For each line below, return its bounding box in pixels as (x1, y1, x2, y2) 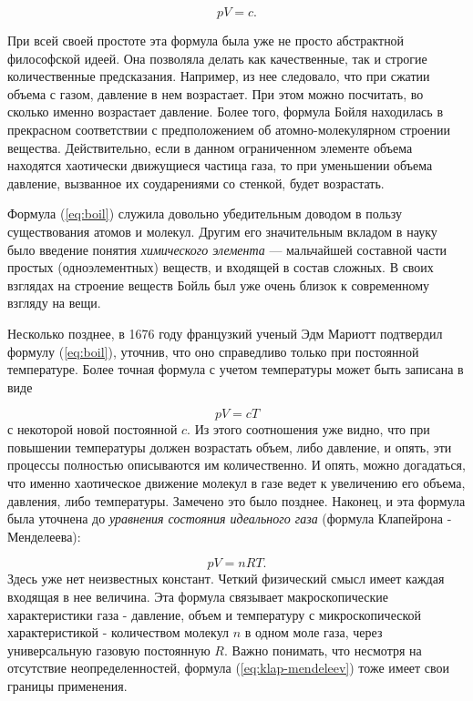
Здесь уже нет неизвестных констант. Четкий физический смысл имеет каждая (7, 569, 445, 588)
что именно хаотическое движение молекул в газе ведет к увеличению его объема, (7, 473, 466, 493)
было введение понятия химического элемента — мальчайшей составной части (7, 239, 447, 259)
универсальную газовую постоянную (7, 640, 211, 659)
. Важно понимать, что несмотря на (224, 640, 422, 659)
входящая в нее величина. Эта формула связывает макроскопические (7, 587, 388, 606)
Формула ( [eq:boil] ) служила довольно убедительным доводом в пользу (7, 204, 403, 223)
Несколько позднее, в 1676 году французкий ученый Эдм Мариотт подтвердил (7, 323, 443, 342)
